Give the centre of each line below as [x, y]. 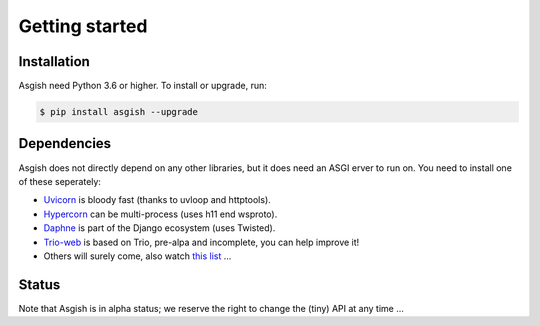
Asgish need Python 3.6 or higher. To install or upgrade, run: [142, 86]
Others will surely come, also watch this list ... [137, 256]
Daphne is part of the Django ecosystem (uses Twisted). [159, 228]
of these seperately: [60, 181]
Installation [54, 61]
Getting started [83, 26]
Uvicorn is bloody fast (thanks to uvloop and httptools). [157, 200]
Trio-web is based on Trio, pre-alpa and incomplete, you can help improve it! [201, 242]
